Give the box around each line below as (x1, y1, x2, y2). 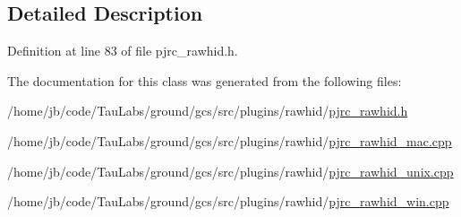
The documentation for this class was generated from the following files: (7, 71, 402, 90)
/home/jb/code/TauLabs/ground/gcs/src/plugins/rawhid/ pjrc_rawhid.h (7, 101, 408, 120)
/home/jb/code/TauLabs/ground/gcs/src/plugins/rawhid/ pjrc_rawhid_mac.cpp (7, 131, 452, 150)
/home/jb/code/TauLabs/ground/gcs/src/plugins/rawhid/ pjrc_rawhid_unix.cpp (7, 161, 454, 180)
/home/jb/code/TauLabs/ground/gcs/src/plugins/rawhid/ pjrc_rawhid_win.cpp (7, 192, 449, 211)
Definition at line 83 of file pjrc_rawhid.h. (7, 41, 238, 60)
